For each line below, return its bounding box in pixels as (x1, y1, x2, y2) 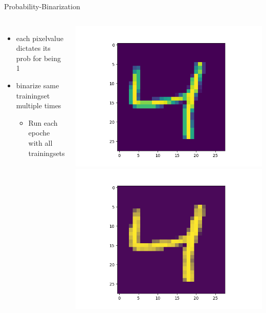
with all (28, 137, 53, 148)
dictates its (16, 43, 51, 53)
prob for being (16, 52, 61, 63)
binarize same (16, 80, 59, 90)
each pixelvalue (16, 32, 63, 43)
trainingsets (28, 147, 65, 158)
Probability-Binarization (4, 1, 80, 11)
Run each (28, 117, 58, 128)
